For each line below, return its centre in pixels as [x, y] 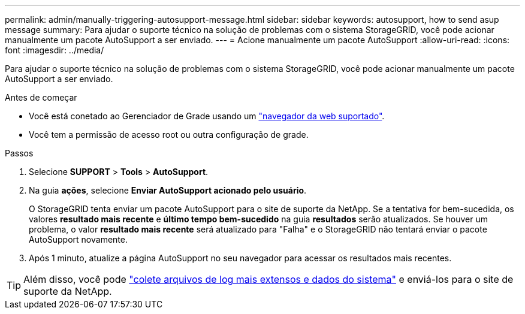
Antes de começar [41, 97]
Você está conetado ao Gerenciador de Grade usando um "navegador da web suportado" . [207, 116]
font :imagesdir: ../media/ [55, 50]
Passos [19, 153]
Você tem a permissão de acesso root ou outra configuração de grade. [169, 135]
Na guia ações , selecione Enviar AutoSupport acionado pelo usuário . [168, 190]
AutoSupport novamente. [78, 239]
